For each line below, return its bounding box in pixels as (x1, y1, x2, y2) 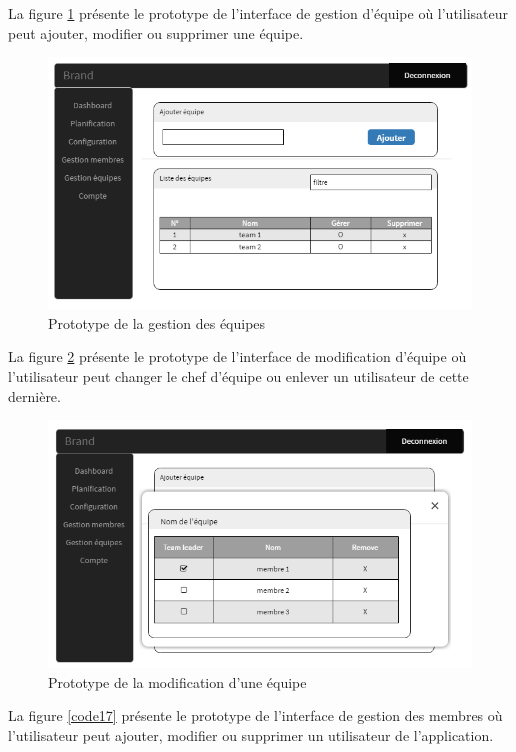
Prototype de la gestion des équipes (48, 312, 266, 333)
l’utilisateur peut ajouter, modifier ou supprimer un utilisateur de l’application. (8, 724, 494, 745)
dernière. (8, 385, 61, 406)
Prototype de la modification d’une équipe (48, 671, 307, 692)
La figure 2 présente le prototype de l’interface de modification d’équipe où (8, 346, 467, 367)
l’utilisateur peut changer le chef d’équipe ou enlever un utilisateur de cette (8, 366, 469, 387)
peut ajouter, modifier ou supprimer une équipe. (8, 22, 304, 43)
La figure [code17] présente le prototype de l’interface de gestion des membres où (8, 705, 503, 726)
